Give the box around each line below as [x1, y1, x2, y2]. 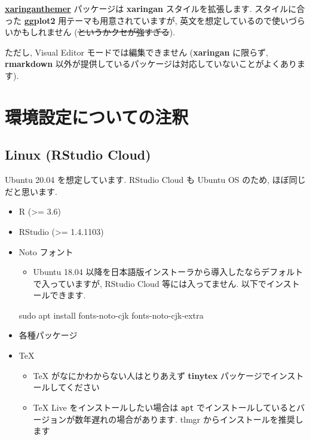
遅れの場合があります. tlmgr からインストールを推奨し [91, 412, 303, 425]
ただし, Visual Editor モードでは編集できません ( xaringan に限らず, [5, 45, 268, 58]
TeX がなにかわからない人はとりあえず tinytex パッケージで [33, 369, 271, 381]
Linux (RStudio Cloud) [5, 145, 151, 164]
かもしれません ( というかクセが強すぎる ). [13, 26, 176, 38]
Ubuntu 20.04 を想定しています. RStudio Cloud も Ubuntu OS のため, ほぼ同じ [5, 173, 306, 186]
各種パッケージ [19, 329, 78, 341]
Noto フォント [19, 245, 73, 258]
